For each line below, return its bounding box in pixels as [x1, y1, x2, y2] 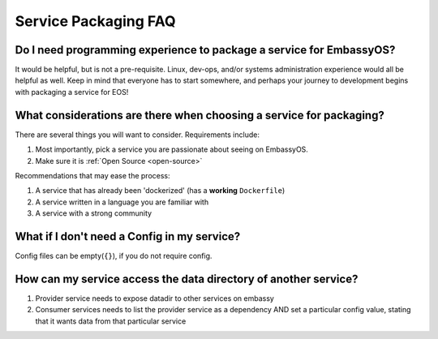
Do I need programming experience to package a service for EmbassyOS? [15, 43, 396, 57]
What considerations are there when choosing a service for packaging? [15, 108, 384, 122]
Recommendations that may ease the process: [15, 170, 170, 180]
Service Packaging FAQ [15, 12, 176, 30]
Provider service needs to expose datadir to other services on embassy [35, 293, 275, 303]
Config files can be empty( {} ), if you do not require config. [15, 251, 213, 260]
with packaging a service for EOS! [15, 87, 129, 97]
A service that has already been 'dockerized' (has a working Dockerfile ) [35, 186, 286, 195]
